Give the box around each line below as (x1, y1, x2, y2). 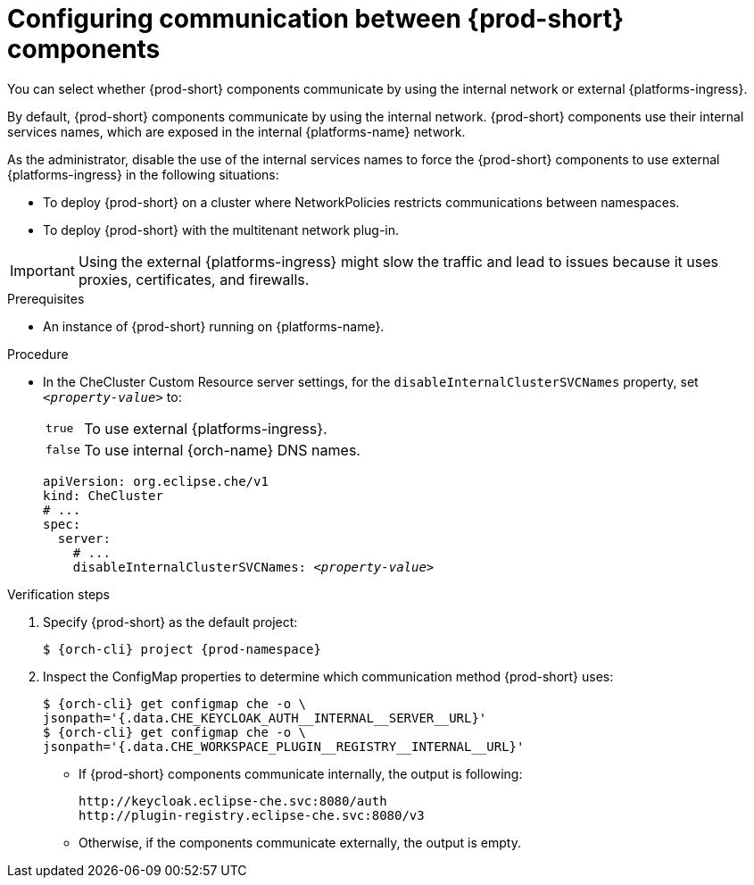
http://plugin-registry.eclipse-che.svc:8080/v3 (79, 807, 425, 822)
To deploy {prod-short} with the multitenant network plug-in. (43, 221, 400, 238)
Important (10, 261, 75, 280)
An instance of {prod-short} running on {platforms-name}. (43, 318, 385, 334)
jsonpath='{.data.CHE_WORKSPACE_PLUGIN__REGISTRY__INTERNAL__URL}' (43, 739, 525, 754)
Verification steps (7, 586, 111, 602)
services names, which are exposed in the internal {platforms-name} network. (7, 123, 466, 139)
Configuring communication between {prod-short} (7, 4, 625, 34)
